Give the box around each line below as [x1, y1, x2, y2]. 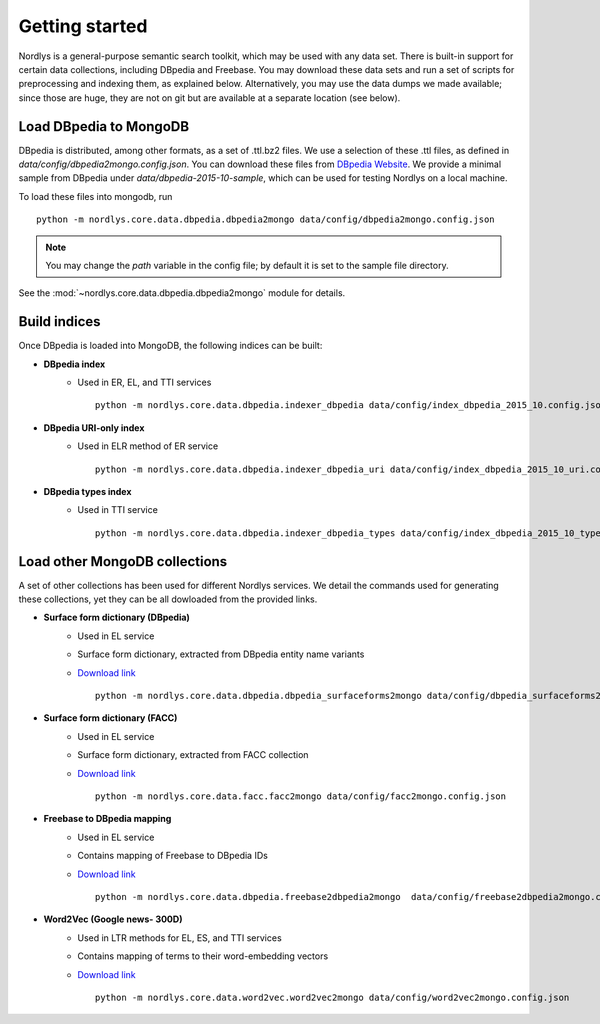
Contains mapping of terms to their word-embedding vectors [77, 950, 329, 962]
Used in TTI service [77, 504, 159, 516]
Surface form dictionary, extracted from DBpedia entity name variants [77, 648, 365, 660]
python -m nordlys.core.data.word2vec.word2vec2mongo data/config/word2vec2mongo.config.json [95, 991, 570, 1003]
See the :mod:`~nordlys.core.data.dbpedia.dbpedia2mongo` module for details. [18, 287, 346, 299]
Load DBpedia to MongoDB [18, 118, 190, 135]
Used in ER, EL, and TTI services [77, 376, 212, 389]
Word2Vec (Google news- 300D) [43, 913, 183, 925]
